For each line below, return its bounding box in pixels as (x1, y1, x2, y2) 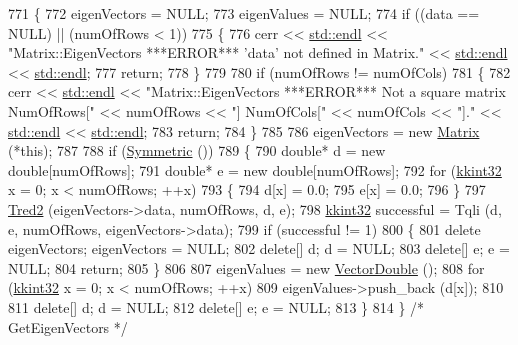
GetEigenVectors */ (8, 316, 128, 337)
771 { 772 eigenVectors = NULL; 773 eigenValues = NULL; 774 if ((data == (8, 3, 480, 23)
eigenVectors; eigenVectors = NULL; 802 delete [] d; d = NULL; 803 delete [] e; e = (8, 238, 510, 259)
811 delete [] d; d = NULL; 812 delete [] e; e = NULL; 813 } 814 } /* (8, 296, 425, 317)
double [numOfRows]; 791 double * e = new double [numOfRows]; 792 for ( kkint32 (8, 159, 502, 180)
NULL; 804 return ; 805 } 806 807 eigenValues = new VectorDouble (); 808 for (8, 257, 485, 278)
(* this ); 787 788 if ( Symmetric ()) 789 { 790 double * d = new (8, 140, 386, 161)
